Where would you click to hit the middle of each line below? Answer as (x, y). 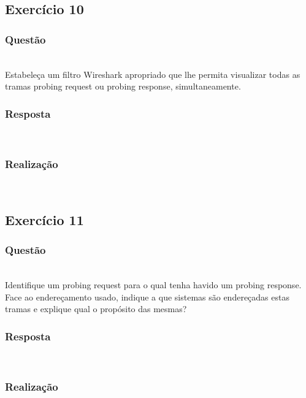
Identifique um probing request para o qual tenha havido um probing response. (153, 285)
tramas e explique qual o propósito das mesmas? (96, 309)
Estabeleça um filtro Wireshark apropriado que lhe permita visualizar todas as (153, 74)
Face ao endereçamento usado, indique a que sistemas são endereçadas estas (147, 297)
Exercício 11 (44, 219)
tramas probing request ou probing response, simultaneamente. (123, 86)
